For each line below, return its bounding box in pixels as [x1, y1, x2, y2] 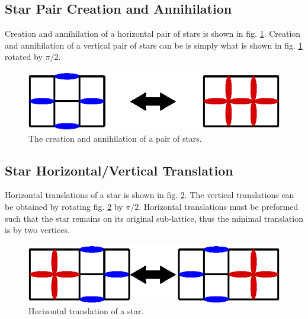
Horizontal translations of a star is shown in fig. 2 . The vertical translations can [5, 189, 294, 201]
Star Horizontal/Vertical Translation [5, 161, 233, 179]
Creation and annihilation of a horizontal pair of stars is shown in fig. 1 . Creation [5, 27, 301, 40]
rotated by [5, 50, 43, 63]
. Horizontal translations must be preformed [139, 200, 299, 212]
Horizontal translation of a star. [28, 305, 144, 317]
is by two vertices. [5, 224, 70, 236]
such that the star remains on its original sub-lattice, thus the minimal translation [5, 212, 303, 224]
